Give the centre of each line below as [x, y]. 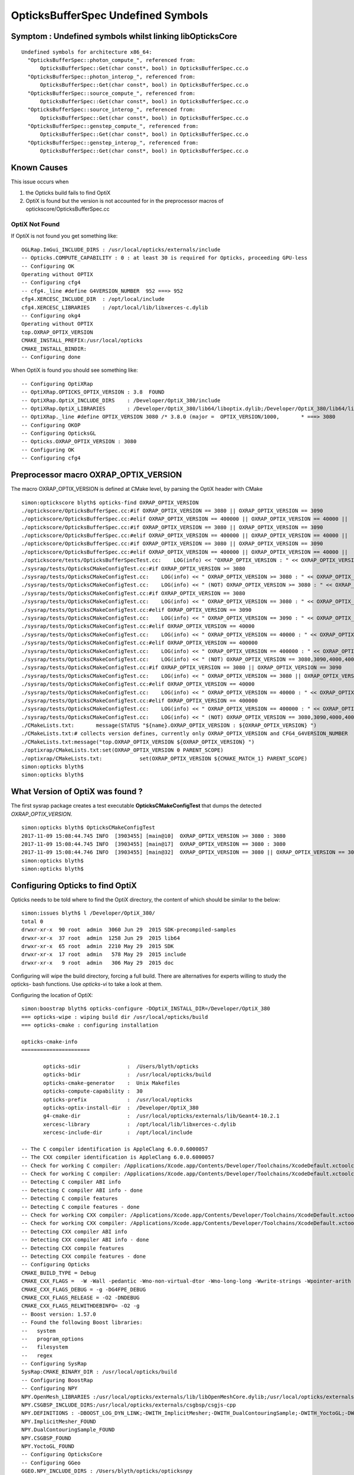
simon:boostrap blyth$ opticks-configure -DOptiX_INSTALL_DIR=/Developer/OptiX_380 [146, 1009]
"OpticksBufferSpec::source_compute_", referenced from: [112, 93]
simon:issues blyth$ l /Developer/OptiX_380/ [88, 913]
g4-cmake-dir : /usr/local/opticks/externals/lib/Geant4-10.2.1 [161, 1116]
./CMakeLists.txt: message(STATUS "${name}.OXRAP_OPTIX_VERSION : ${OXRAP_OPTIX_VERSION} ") [169, 725]
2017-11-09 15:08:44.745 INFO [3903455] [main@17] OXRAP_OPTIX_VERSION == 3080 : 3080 [154, 844]
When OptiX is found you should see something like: [74, 370]
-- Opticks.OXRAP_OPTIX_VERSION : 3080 [79, 442]
